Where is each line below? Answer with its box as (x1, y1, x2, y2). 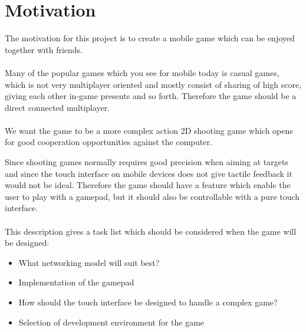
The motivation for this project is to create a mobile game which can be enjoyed (5, 32, 295, 44)
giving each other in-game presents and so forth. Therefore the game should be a (5, 90, 297, 102)
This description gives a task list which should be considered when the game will (5, 225, 297, 237)
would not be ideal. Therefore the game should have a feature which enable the (5, 179, 291, 191)
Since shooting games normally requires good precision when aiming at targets (5, 156, 288, 168)
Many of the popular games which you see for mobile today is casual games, (5, 66, 279, 78)
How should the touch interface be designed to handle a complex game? (18, 296, 278, 308)
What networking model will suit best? (18, 256, 160, 268)
